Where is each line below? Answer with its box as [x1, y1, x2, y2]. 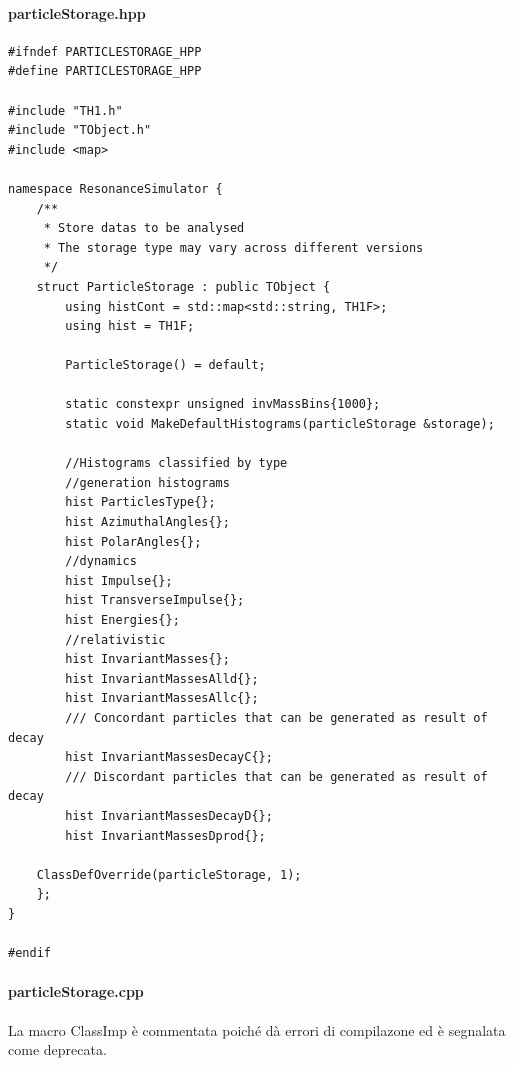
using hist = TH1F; [65, 319, 195, 334]
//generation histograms [65, 475, 230, 490]
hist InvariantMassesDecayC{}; [65, 750, 273, 765]
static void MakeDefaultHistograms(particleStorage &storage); [65, 417, 495, 432]
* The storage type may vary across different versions [43, 240, 424, 255]
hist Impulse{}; [65, 573, 173, 588]
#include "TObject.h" [8, 123, 152, 138]
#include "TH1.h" [8, 103, 123, 118]
